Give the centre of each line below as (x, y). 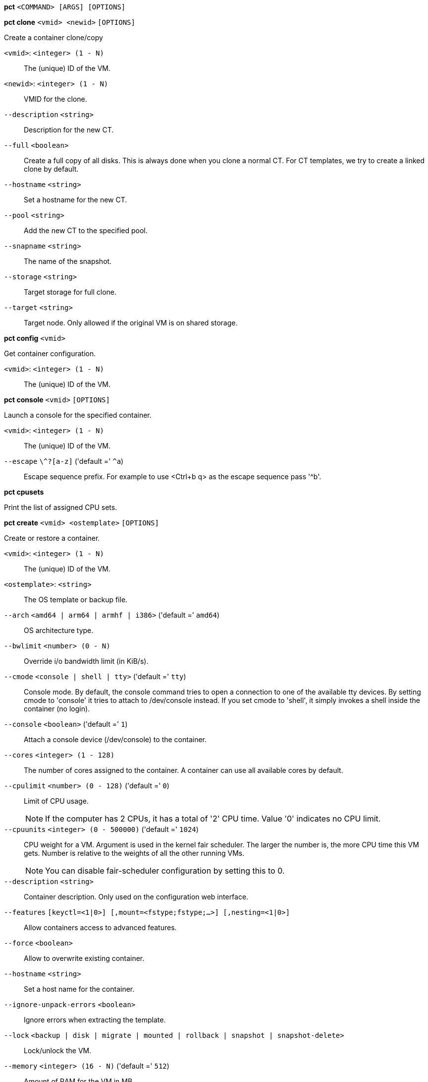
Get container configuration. (50, 353)
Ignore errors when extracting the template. (95, 1020)
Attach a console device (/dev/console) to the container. (115, 739)
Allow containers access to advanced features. (100, 927)
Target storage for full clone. (70, 292)
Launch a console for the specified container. (78, 415)
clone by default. (51, 169)
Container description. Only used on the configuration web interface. (136, 897)
